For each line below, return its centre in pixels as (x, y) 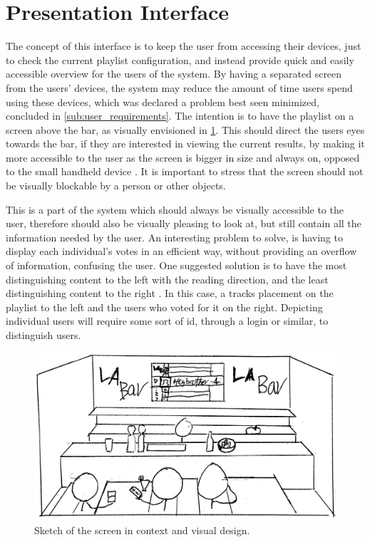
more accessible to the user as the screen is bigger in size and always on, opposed (183, 157)
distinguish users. (43, 335)
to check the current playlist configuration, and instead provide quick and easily (180, 59)
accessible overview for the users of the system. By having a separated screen (174, 74)
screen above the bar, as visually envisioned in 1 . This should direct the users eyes (185, 129)
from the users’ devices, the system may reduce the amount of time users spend (179, 87)
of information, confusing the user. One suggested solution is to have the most (176, 265)
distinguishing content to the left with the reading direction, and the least (167, 279)
